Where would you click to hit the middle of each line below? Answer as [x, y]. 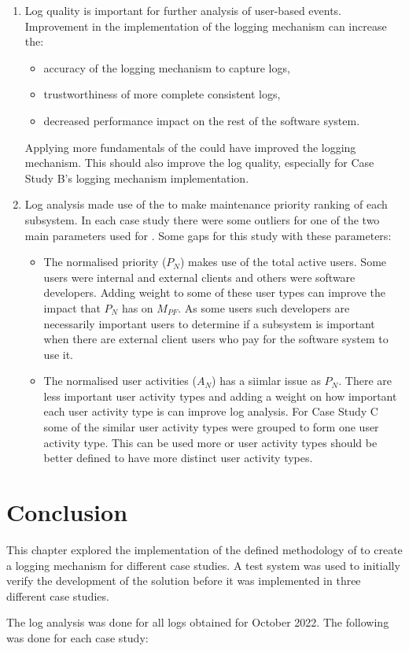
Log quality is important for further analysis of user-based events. [183, 10]
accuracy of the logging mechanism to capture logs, [167, 67]
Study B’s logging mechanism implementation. [137, 178]
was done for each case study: [77, 637]
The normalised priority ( [105, 262]
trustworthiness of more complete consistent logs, [162, 94]
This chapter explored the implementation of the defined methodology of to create [204, 549]
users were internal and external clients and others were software [199, 277]
